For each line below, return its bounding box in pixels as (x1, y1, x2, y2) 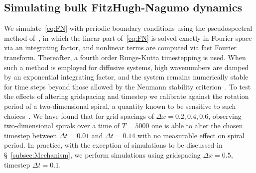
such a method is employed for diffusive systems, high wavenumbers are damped (4, 62, 249, 72)
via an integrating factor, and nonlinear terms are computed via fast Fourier (4, 42, 237, 53)
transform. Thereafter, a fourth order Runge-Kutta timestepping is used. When (4, 52, 246, 62)
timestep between (4, 130, 57, 140)
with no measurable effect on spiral (137, 130, 245, 140)
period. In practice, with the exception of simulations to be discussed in (4, 140, 223, 150)
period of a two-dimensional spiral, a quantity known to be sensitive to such (4, 100, 236, 111)
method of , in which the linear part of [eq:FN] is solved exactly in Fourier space (4, 32, 252, 43)
